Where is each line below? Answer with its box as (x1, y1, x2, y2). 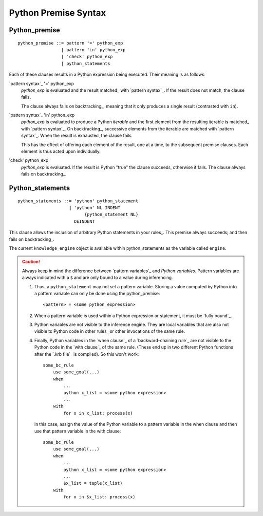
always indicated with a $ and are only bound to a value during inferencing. (22, 275, 173, 280)
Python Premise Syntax (9, 7, 106, 18)
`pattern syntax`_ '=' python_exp (9, 81, 74, 86)
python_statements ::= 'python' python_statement (18, 198, 139, 204)
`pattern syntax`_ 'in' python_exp (9, 112, 75, 118)
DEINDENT (74, 218, 95, 224)
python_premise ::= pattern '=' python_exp (18, 40, 123, 46)
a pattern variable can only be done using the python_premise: (34, 290, 160, 296)
